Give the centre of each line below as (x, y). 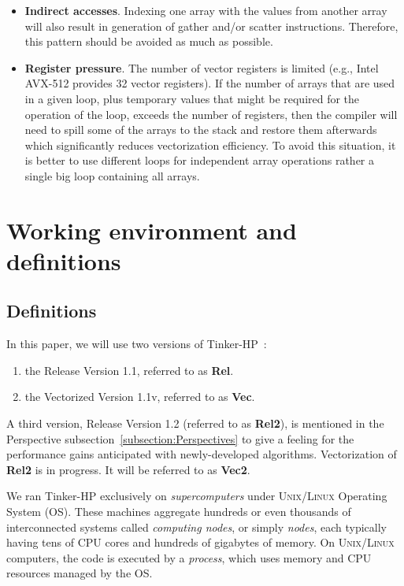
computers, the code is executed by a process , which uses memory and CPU (189, 557)
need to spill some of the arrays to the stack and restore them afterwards (201, 130)
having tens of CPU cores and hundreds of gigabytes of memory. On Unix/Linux (200, 542)
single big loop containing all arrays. (112, 175)
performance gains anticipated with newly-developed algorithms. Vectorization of (202, 454)
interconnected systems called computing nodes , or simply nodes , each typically (196, 527)
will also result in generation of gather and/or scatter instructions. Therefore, (211, 26)
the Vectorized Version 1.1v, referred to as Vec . (140, 397)
